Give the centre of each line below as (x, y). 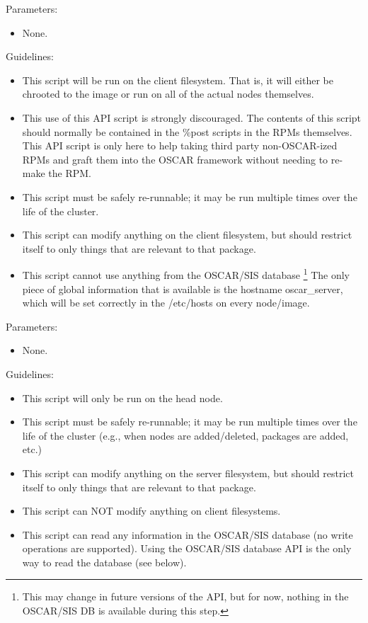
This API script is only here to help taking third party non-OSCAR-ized (180, 145)
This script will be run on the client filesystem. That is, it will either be (178, 80)
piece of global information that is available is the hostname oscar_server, (183, 288)
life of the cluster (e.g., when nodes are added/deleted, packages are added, (185, 435)
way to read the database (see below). (104, 562)
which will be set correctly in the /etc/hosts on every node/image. (166, 303)
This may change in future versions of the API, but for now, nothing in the (185, 596)
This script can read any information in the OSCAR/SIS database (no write (188, 534)
